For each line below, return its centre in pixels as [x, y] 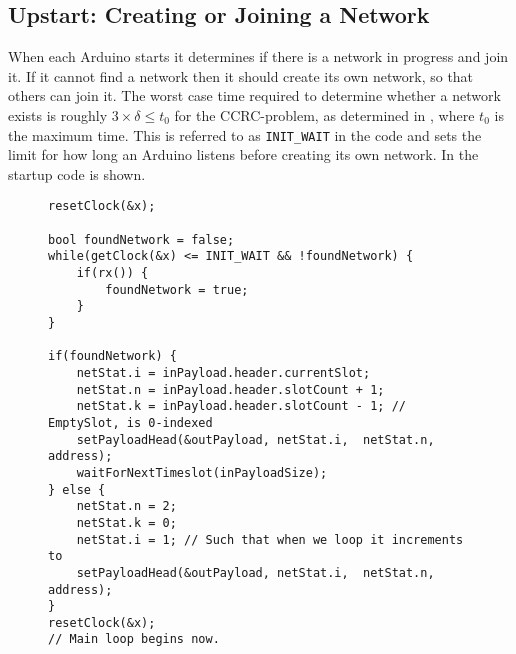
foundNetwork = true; [177, 289]
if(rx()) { [112, 273]
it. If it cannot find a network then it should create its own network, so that [241, 75]
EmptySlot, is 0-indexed [130, 422]
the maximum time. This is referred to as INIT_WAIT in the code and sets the [245, 134]
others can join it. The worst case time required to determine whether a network [254, 95]
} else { [77, 489]
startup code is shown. [77, 173]
